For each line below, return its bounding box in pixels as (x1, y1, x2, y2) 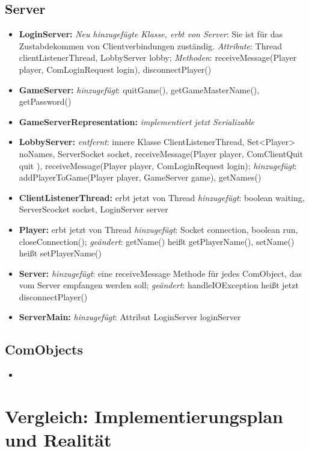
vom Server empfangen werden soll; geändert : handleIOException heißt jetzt (19, 279, 299, 291)
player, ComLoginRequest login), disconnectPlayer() (19, 63, 212, 75)
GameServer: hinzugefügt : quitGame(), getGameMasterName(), (19, 83, 260, 96)
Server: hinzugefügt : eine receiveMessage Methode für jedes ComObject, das (19, 267, 302, 279)
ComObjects (5, 340, 83, 359)
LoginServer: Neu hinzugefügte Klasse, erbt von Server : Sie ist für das (19, 28, 283, 40)
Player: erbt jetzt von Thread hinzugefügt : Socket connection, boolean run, (19, 223, 298, 235)
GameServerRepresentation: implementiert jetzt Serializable (19, 115, 254, 128)
